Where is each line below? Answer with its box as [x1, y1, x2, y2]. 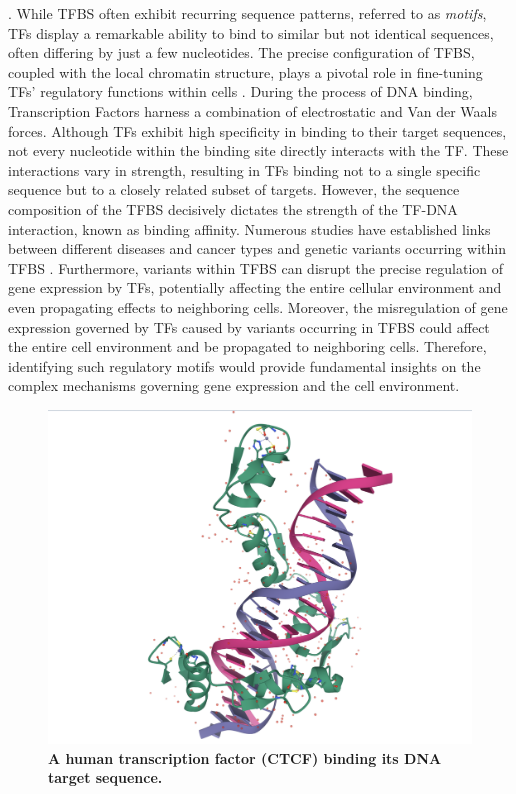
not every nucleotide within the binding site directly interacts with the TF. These [8, 140, 509, 161]
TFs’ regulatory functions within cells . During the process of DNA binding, [8, 81, 473, 102]
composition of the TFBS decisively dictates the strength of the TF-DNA [8, 198, 458, 219]
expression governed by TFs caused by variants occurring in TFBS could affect [8, 316, 490, 337]
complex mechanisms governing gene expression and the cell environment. [8, 375, 460, 396]
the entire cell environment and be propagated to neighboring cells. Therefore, [8, 336, 487, 357]
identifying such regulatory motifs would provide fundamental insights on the [8, 355, 481, 376]
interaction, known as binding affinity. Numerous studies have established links [8, 218, 491, 239]
